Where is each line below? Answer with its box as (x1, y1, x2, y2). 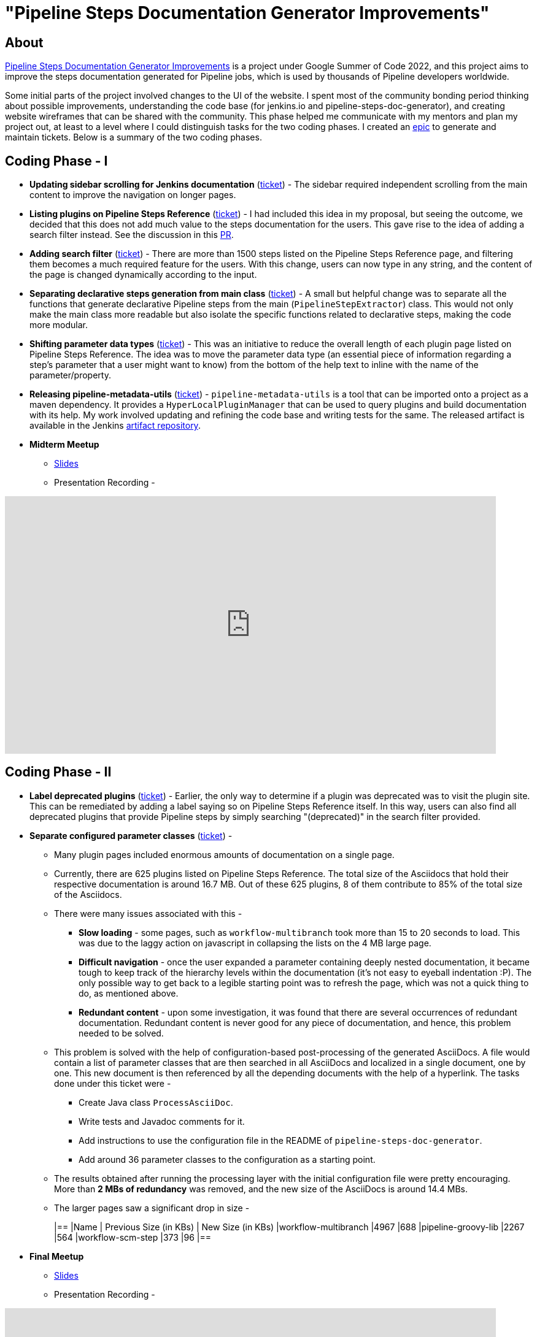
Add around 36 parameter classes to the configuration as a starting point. (79, 1154, 376, 1165)
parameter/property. (29, 370, 111, 381)
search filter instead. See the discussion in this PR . (29, 229, 234, 240)
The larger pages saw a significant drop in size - (54, 1202, 250, 1213)
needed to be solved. (79, 1027, 164, 1038)
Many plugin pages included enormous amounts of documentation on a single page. (54, 849, 395, 860)
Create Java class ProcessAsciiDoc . (79, 1097, 233, 1108)
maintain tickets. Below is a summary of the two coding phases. (5, 132, 262, 143)
